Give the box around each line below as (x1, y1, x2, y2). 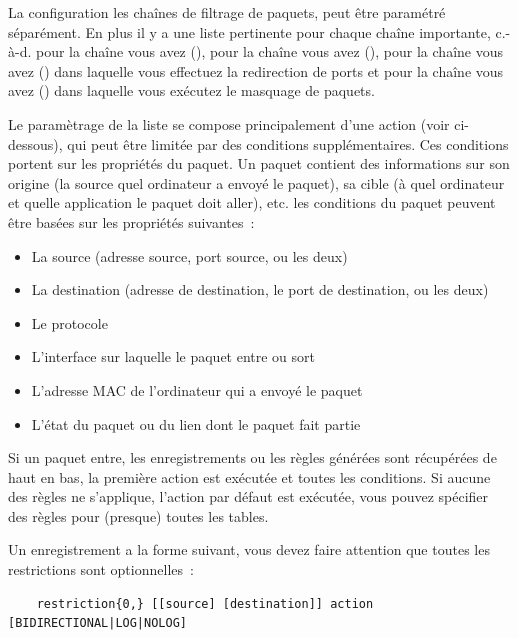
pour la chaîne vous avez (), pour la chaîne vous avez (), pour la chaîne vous (35, 41, 503, 62)
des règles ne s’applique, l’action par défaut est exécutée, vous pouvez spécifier (8, 486, 489, 507)
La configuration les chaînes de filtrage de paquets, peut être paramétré (8, 2, 446, 22)
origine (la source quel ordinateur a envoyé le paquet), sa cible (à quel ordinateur (8, 172, 505, 193)
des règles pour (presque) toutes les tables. (8, 505, 269, 526)
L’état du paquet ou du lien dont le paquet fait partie (31, 413, 361, 434)
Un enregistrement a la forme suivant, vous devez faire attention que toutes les (8, 539, 490, 560)
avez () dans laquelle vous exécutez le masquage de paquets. (8, 80, 375, 101)
